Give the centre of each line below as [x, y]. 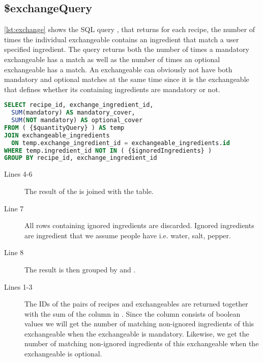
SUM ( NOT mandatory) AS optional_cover [77, 120]
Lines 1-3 [18, 286]
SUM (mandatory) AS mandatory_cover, [73, 113]
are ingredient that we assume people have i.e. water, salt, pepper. [128, 235]
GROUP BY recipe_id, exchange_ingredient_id [81, 158]
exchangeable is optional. [63, 354]
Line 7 [14, 208]
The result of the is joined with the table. [89, 191]
